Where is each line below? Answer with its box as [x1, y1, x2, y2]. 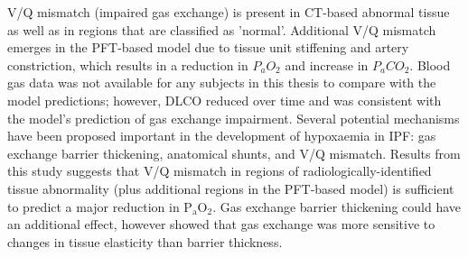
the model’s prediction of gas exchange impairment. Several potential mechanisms [7, 108, 460, 127]
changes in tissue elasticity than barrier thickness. [7, 232, 283, 251]
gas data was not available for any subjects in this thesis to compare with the [7, 73, 436, 92]
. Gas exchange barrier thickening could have [212, 197, 462, 216]
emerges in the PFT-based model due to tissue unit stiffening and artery [7, 38, 409, 57]
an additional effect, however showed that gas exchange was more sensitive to [7, 215, 435, 234]
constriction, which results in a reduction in [7, 55, 248, 74]
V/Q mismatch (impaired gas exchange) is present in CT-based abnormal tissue [7, 3, 450, 21]
